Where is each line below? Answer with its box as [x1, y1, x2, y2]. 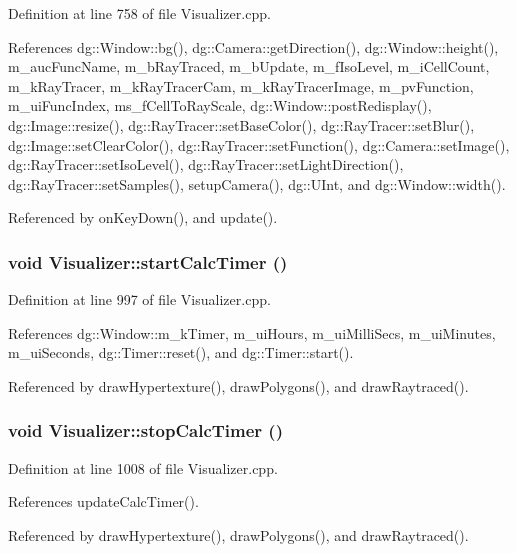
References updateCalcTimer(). [8, 491, 199, 512]
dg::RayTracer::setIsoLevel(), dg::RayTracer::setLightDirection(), [8, 154, 404, 175]
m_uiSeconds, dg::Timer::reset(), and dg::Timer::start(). [8, 342, 354, 363]
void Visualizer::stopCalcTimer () [8, 418, 283, 443]
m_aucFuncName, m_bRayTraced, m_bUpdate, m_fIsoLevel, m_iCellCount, [8, 56, 490, 77]
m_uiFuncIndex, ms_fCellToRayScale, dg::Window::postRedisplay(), [8, 95, 432, 116]
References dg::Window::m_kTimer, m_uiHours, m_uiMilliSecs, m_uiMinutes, [8, 322, 496, 343]
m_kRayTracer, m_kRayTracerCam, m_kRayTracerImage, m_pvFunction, [8, 75, 474, 96]
